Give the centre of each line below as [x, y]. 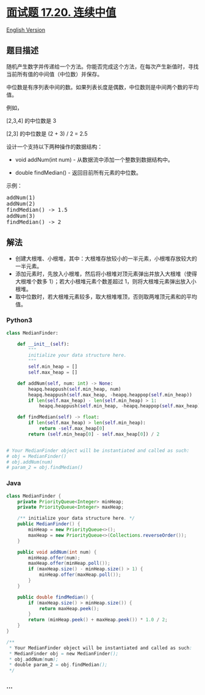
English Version [26, 30]
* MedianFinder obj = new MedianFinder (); [64, 653]
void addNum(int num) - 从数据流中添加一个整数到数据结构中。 [94, 159]
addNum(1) [21, 197]
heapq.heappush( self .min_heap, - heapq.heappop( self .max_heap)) [121, 406]
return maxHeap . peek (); [69, 608]
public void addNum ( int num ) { [57, 552]
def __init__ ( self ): [43, 344]
